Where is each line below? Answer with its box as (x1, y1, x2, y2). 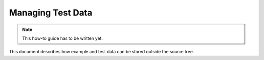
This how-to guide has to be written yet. (22, 35, 103, 41)
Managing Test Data (9, 7, 92, 18)
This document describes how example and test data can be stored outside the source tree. (9, 49, 194, 55)
